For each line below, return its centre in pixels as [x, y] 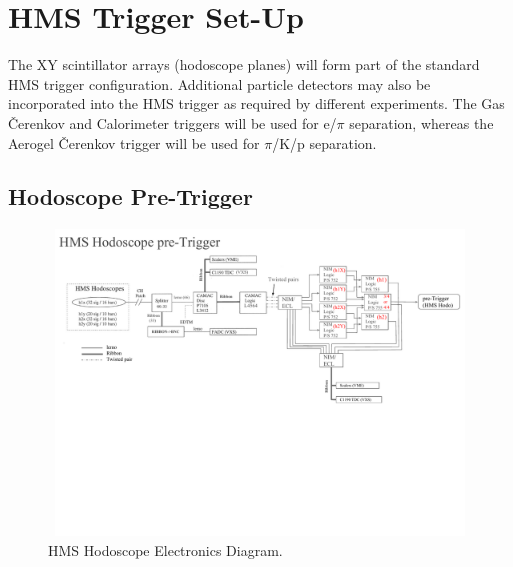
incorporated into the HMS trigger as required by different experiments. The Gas [256, 103]
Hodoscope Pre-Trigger [130, 196]
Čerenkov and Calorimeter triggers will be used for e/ [172, 122]
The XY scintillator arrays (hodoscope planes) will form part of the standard [244, 64]
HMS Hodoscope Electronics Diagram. [165, 550]
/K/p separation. [324, 142]
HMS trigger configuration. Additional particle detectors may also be [219, 83]
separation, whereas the [421, 122]
